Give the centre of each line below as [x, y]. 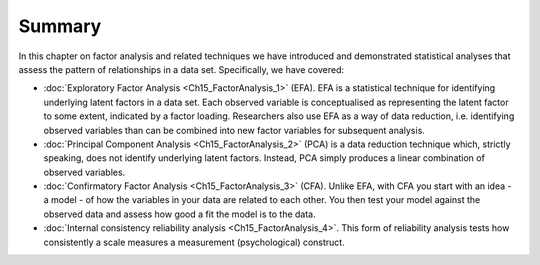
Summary [60, 26]
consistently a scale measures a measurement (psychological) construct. [194, 242]
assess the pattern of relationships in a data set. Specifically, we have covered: [181, 69]
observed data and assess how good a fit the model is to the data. [180, 214]
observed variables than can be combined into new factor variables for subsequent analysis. [234, 130]
